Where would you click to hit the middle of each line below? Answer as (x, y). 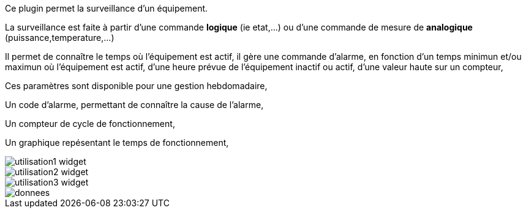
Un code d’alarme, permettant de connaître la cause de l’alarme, (134, 105)
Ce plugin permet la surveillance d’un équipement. (107, 8)
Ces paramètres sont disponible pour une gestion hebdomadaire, (136, 86)
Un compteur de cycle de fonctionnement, (90, 124)
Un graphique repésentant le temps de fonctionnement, (117, 143)
